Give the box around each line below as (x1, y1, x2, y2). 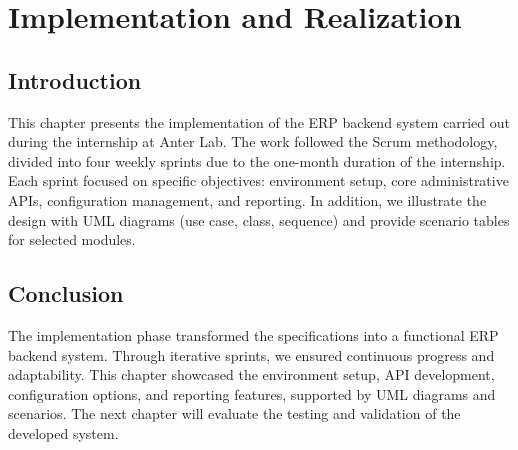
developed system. (8, 422, 119, 443)
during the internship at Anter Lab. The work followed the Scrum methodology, (8, 131, 498, 152)
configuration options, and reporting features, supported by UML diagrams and (8, 383, 496, 404)
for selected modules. (8, 229, 136, 250)
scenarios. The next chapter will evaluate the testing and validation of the (8, 403, 461, 424)
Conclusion (8, 278, 124, 309)
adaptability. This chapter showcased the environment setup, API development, (8, 364, 495, 385)
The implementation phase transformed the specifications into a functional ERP (8, 324, 499, 345)
